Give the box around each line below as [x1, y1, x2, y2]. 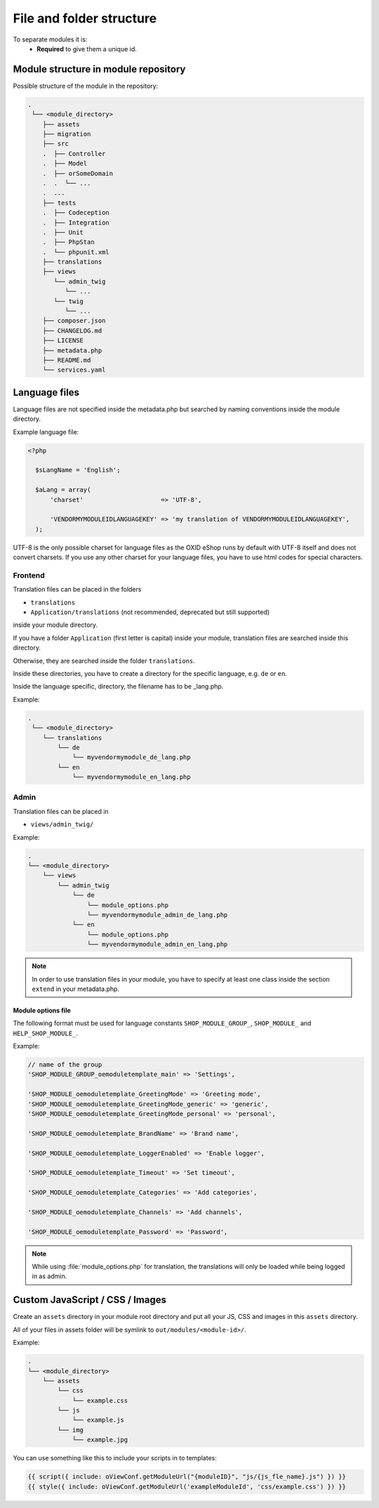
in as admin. [32, 1272, 67, 1280]
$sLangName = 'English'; [35, 466, 121, 474]
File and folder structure [13, 11, 157, 26]
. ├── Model [42, 160, 88, 168]
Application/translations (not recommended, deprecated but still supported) [30, 608, 270, 616]
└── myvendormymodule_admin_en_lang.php [86, 940, 228, 949]
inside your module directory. [13, 620, 98, 629]
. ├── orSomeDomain [42, 169, 114, 177]
